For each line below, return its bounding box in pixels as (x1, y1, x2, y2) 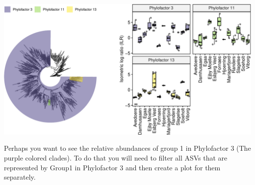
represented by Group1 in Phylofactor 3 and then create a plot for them (4, 162, 221, 172)
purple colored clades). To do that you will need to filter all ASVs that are (4, 152, 228, 162)
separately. (4, 172, 36, 182)
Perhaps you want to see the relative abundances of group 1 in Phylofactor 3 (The (4, 143, 251, 153)
